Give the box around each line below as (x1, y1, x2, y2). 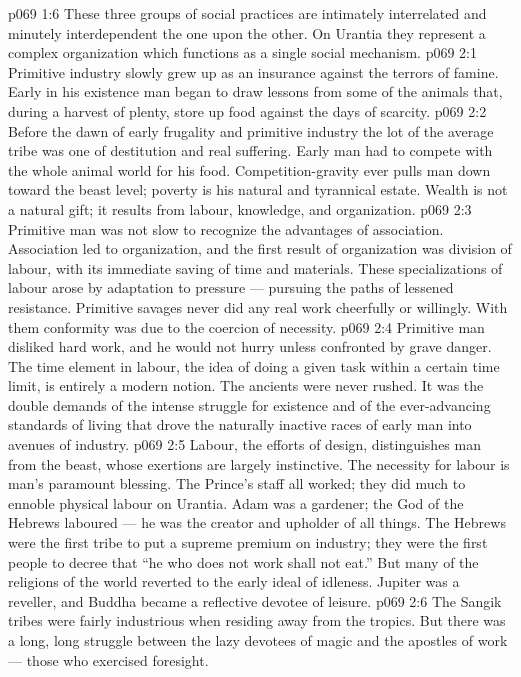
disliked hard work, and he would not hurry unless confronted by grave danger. (8, 336, 492, 357)
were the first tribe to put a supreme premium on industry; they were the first (8, 532, 488, 553)
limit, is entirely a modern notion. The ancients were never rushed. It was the (8, 375, 484, 396)
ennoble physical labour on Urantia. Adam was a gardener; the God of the (8, 492, 464, 513)
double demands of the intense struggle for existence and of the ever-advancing (8, 394, 491, 415)
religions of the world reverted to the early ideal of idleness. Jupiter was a (8, 571, 460, 592)
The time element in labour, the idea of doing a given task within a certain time (8, 355, 500, 376)
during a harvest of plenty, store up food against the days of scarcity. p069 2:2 (8, 100, 487, 121)
